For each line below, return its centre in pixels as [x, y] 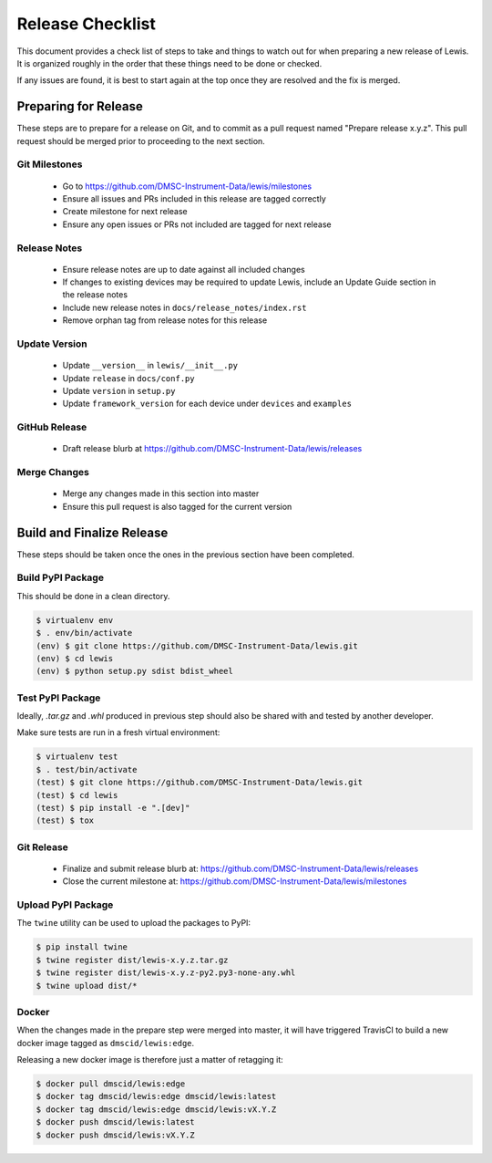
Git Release [42, 846]
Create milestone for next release [125, 212]
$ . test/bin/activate [87, 769]
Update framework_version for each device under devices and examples [207, 404]
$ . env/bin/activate [84, 633]
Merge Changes [53, 472]
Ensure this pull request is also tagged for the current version [177, 506]
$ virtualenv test [77, 757]
